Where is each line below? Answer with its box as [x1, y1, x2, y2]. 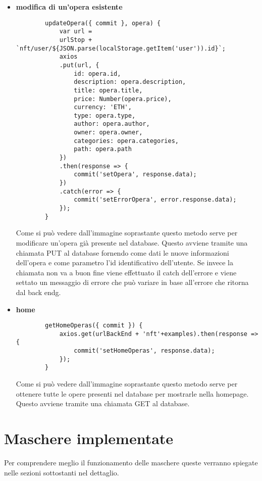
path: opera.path [74, 146, 132, 153]
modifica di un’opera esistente [16, 2, 123, 12]
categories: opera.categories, [74, 137, 179, 145]
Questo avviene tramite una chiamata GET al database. [16, 398, 190, 409]
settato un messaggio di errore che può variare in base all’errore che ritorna [16, 277, 249, 287]
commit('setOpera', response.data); [74, 171, 197, 178]
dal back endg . [16, 286, 61, 297]
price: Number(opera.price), [74, 95, 172, 103]
